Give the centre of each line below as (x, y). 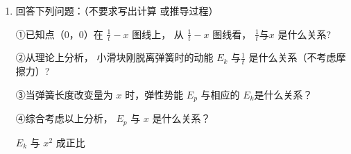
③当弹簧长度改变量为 (64, 94)
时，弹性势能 (154, 94)
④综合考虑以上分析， (64, 118)
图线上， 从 (158, 34)
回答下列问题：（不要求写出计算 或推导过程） (117, 10)
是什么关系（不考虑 (292, 57)
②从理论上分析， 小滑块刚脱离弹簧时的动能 (114, 57)
